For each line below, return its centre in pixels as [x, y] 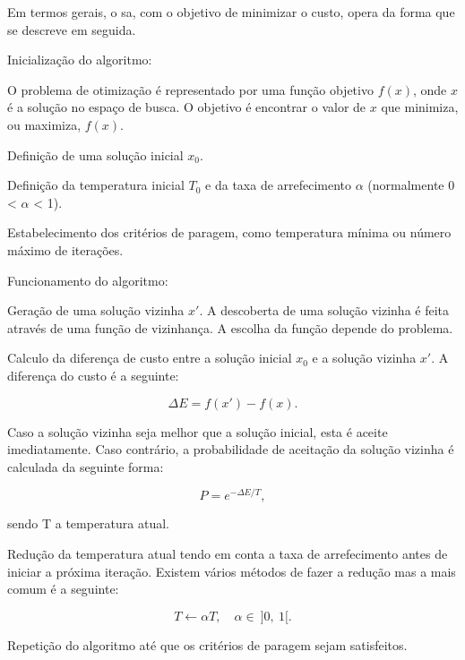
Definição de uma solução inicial [95, 154]
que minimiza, [420, 107]
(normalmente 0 [411, 185]
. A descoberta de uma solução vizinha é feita [324, 310]
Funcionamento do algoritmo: [88, 280]
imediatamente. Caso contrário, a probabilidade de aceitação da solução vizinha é [231, 449]
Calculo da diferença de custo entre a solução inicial [150, 358]
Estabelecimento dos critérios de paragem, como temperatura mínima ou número [229, 232]
